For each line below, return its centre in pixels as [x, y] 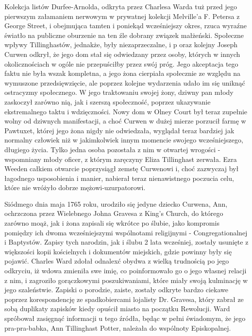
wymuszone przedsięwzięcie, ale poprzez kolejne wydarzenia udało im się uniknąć [125, 82]
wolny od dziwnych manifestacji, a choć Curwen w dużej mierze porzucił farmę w [125, 121]
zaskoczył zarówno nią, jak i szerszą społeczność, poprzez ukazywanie [108, 101]
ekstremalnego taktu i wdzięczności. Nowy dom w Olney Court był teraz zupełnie [126, 111]
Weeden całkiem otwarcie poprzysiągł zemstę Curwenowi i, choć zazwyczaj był [122, 168]
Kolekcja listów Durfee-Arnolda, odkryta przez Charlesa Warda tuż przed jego [121, 6]
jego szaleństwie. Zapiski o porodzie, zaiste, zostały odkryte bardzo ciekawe [116, 290]
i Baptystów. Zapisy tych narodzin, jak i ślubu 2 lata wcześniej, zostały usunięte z [126, 242]
